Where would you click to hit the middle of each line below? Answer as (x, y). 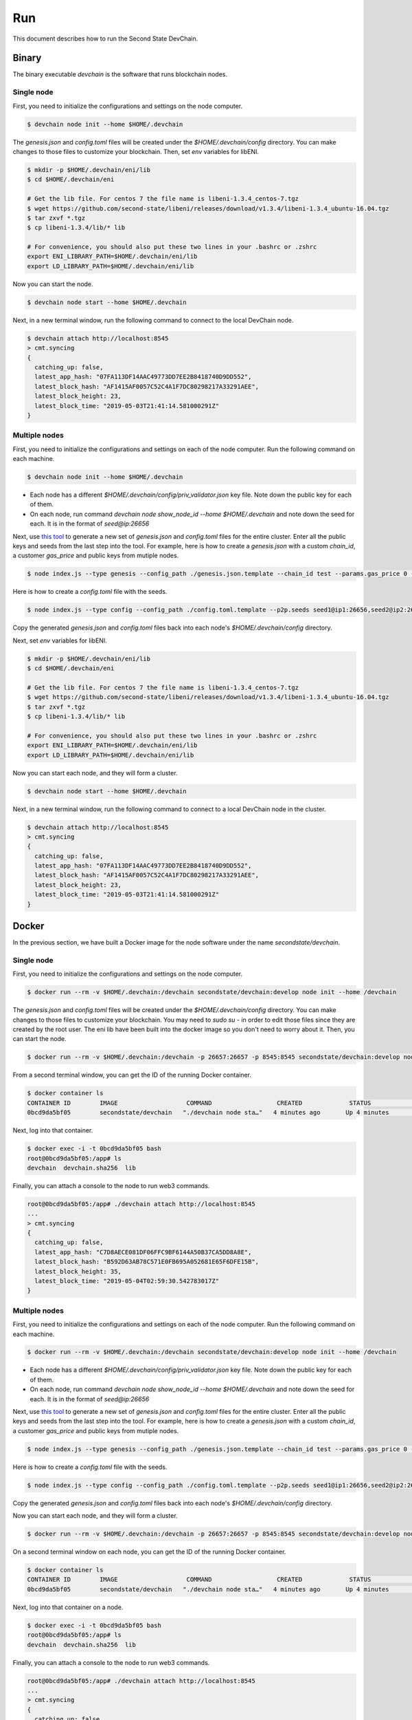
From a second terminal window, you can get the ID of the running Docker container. (132, 1075)
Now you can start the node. (53, 284)
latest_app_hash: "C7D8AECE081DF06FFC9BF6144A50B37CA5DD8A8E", (143, 1252)
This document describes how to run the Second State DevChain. (105, 39)
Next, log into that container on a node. (68, 1607)
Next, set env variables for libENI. (60, 641)
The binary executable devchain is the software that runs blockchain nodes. (120, 74)
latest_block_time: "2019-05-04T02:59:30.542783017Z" (127, 1281)
